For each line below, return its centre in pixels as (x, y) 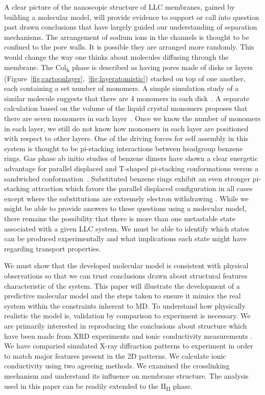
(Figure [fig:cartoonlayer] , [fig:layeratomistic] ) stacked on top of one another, (125, 78)
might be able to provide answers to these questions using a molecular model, (125, 208)
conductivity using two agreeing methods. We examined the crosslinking (117, 366)
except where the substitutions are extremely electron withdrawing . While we (126, 198)
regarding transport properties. (53, 248)
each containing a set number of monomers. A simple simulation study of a (122, 88)
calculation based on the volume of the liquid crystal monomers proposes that (126, 108)
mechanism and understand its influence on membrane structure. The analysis (126, 375)
